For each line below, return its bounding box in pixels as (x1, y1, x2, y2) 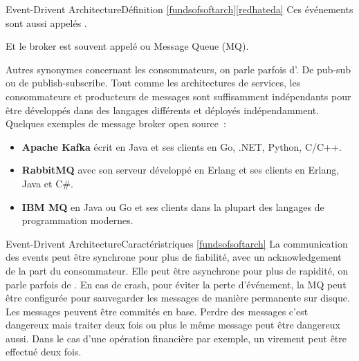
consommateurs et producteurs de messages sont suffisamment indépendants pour (6, 89, 351, 103)
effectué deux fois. (6, 344, 82, 359)
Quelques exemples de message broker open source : (6, 116, 226, 131)
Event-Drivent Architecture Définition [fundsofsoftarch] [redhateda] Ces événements (6, 2, 353, 16)
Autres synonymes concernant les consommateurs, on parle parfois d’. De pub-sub (6, 62, 351, 76)
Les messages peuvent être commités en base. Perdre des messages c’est (6, 304, 309, 318)
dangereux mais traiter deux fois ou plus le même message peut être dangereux (6, 317, 340, 332)
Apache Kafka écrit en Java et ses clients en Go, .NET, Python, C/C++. (21, 139, 342, 154)
